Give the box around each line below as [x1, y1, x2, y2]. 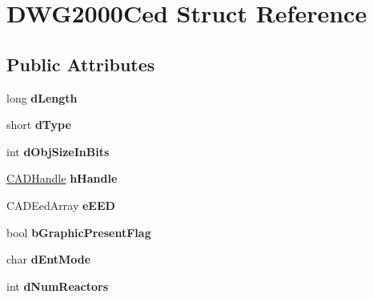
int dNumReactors [6, 277, 109, 294]
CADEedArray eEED [6, 196, 115, 213]
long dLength [6, 89, 78, 106]
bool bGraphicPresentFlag [6, 223, 151, 240]
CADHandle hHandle [6, 170, 118, 187]
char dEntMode [6, 251, 91, 268]
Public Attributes [6, 51, 155, 76]
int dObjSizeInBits [6, 143, 110, 159]
